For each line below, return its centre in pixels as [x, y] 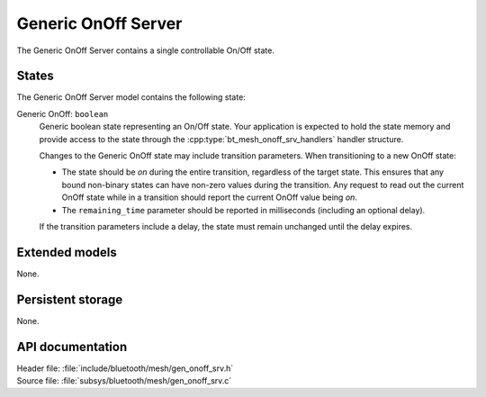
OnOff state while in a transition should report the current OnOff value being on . [209, 197]
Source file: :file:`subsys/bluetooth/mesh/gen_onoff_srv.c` [124, 381]
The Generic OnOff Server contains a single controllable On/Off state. [145, 50]
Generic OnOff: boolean [63, 113]
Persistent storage [70, 299]
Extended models [67, 252]
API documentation [72, 347]
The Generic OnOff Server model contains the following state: [131, 97]
